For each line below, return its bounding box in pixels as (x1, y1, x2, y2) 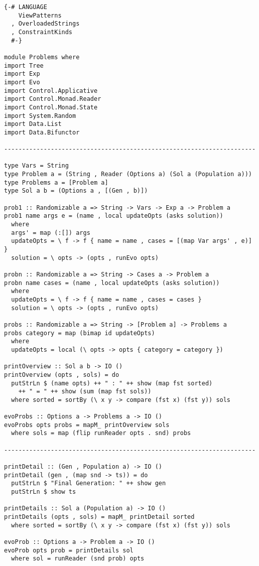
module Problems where (4, 53, 80, 61)
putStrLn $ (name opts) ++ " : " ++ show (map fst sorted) (11, 379, 213, 387)
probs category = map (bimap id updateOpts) (4, 329, 155, 337)
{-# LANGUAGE (4, 4, 47, 11)
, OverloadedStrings (11, 20, 80, 28)
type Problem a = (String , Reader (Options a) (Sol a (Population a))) (4, 171, 252, 178)
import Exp (4, 70, 40, 78)
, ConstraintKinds (11, 28, 73, 36)
